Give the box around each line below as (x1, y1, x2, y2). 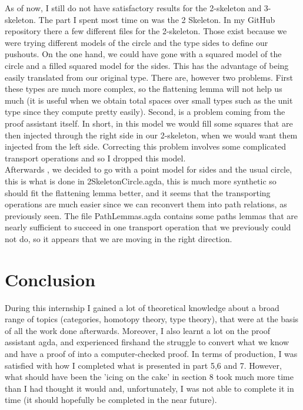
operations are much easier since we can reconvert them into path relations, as (5, 198, 287, 210)
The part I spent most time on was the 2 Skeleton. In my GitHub (38, 13, 275, 25)
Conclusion (5, 267, 96, 291)
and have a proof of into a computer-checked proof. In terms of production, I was (5, 347, 298, 359)
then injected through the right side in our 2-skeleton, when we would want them (5, 128, 298, 141)
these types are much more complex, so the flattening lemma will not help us (5, 82, 282, 95)
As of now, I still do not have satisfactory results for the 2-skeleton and (5, 2, 262, 14)
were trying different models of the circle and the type (5, 36, 200, 48)
